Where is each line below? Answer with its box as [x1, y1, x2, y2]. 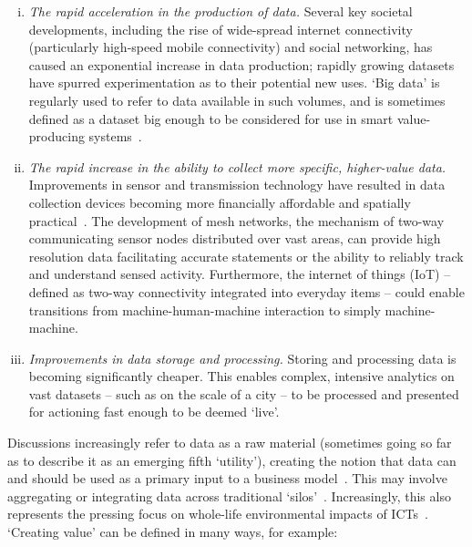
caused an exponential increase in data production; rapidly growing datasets [28, 55, 455, 74]
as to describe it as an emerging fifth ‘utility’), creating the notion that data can [7, 450, 457, 470]
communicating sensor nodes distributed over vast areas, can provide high [28, 229, 441, 248]
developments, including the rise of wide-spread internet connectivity [28, 19, 413, 38]
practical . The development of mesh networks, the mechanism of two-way [28, 211, 445, 230]
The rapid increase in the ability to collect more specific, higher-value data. [28, 157, 446, 176]
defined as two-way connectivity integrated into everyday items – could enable [28, 282, 465, 301]
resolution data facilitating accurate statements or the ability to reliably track [28, 246, 464, 265]
